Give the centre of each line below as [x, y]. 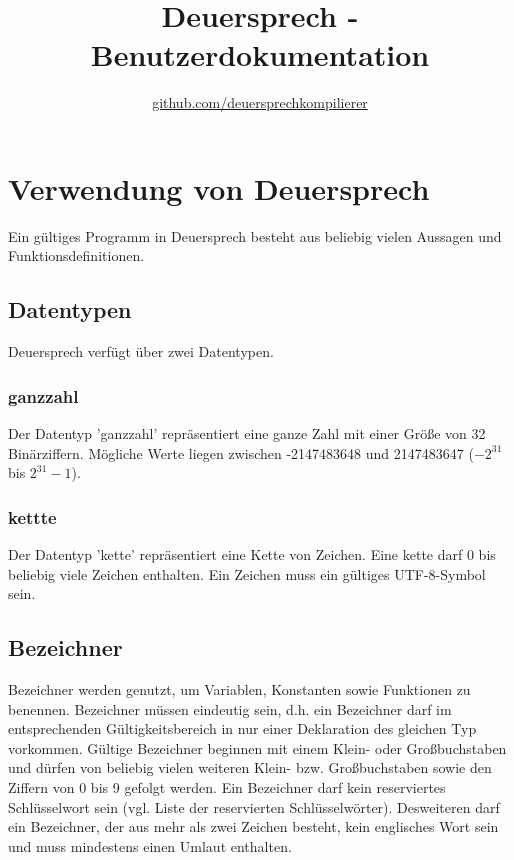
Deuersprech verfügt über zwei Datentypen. [141, 351]
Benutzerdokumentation [260, 54]
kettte [32, 516]
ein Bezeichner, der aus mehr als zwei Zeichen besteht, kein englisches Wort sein [253, 826]
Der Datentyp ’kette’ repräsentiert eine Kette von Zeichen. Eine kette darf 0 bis [252, 554]
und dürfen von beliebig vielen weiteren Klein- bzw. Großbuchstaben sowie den [250, 767]
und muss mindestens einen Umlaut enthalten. [150, 845]
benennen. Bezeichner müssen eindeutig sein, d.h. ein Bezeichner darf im [230, 708]
